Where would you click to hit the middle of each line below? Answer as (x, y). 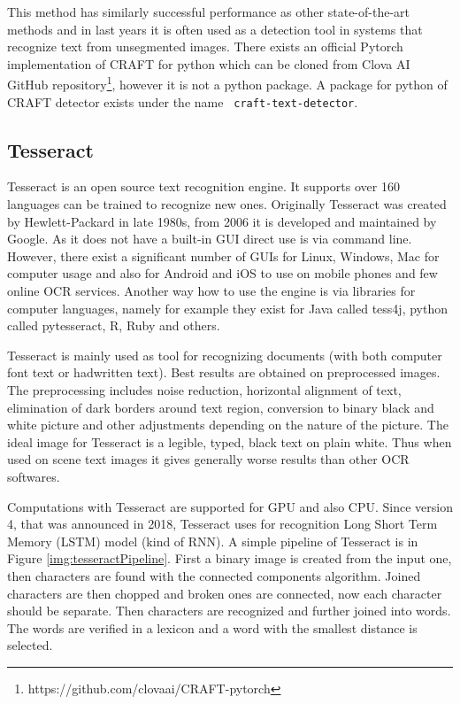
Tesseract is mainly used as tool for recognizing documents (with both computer (225, 355)
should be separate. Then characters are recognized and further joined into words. (229, 611)
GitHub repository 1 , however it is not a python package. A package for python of (227, 83)
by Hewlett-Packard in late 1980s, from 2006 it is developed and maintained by (222, 221)
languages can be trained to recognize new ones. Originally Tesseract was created (227, 204)
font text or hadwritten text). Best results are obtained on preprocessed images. (224, 372)
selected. (30, 645)
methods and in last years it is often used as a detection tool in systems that (215, 29)
